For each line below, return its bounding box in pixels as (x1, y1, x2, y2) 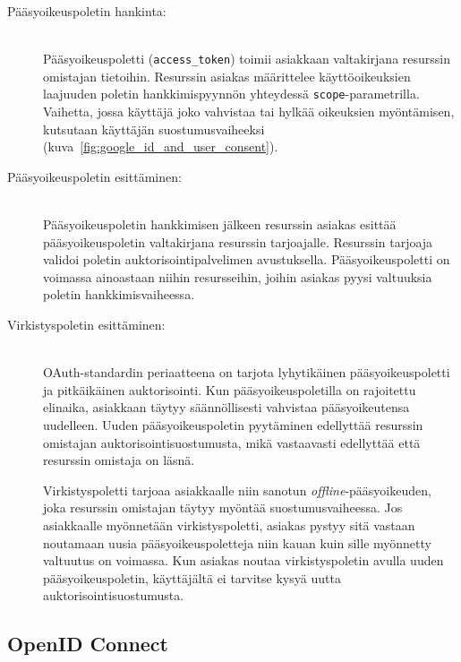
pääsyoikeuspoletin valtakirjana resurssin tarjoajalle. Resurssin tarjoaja (43, 232, 433, 251)
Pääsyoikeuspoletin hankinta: (7, 2, 166, 20)
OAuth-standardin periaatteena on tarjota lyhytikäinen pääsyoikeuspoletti (43, 363, 450, 382)
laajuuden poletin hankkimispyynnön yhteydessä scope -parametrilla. (43, 84, 420, 103)
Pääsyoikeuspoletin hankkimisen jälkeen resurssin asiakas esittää (43, 215, 397, 234)
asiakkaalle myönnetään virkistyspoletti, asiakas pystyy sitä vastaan (43, 515, 415, 534)
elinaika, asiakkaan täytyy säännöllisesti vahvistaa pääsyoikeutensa (43, 398, 410, 417)
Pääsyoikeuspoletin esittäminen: (7, 167, 182, 185)
